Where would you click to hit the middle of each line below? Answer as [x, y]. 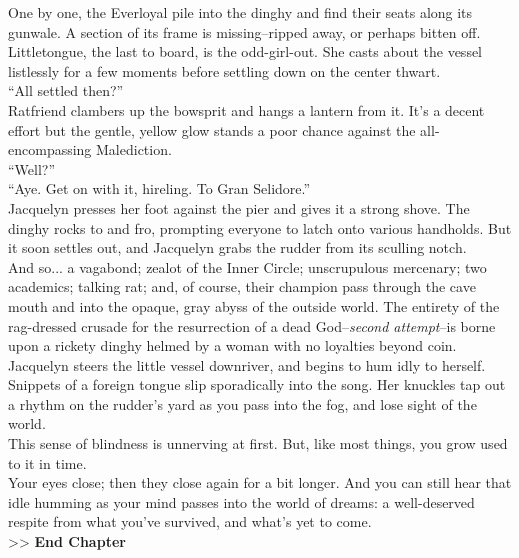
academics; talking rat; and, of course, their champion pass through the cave [242, 286]
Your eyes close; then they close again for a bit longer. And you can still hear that [260, 482]
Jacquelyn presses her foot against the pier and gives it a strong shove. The [239, 207]
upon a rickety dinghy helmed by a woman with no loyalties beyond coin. [232, 345]
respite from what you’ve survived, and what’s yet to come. [190, 521]
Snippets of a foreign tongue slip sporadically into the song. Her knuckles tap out [257, 384]
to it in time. [47, 462]
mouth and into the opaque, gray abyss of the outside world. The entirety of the [254, 305]
